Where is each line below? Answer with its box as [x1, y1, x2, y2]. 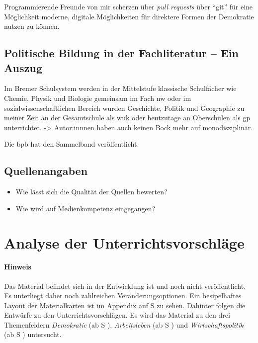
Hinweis [4, 261, 31, 272]
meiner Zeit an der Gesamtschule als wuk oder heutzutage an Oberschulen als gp [4, 112, 251, 123]
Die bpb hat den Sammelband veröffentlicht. [4, 139, 139, 149]
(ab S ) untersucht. [4, 329, 62, 340]
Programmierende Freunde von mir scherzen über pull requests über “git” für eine [4, 1, 253, 11]
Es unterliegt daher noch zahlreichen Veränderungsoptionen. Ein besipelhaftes [4, 290, 242, 301]
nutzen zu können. [4, 21, 60, 31]
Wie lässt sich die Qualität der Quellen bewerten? [15, 186, 168, 197]
